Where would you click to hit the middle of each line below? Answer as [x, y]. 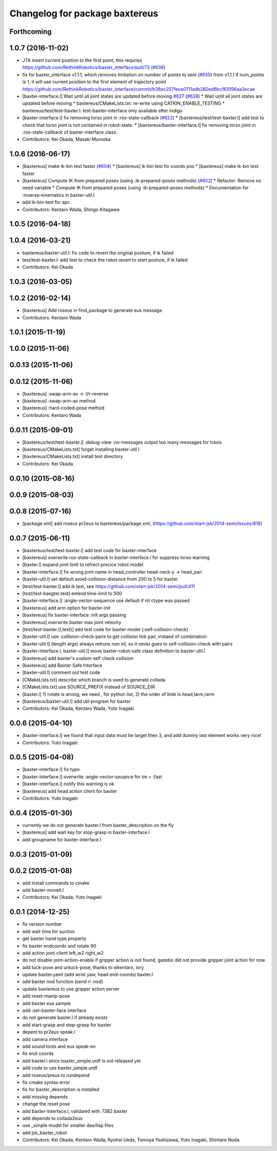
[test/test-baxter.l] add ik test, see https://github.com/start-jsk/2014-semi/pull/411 [108, 586]
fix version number [42, 924]
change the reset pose [46, 1104]
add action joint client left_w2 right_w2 [63, 953]
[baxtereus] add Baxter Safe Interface [62, 665]
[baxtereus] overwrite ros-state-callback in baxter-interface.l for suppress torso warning [116, 558]
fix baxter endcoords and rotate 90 [59, 946]
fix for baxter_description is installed [61, 1089]
